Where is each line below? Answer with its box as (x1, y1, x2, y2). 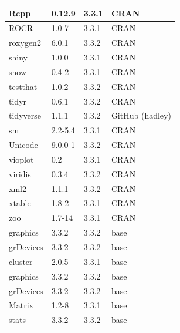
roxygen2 (9, 36, 41, 49)
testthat (9, 80, 38, 92)
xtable (9, 197, 31, 209)
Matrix (9, 299, 34, 311)
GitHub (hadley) (111, 109, 171, 122)
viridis (9, 167, 31, 180)
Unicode (9, 139, 38, 151)
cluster (9, 255, 33, 267)
